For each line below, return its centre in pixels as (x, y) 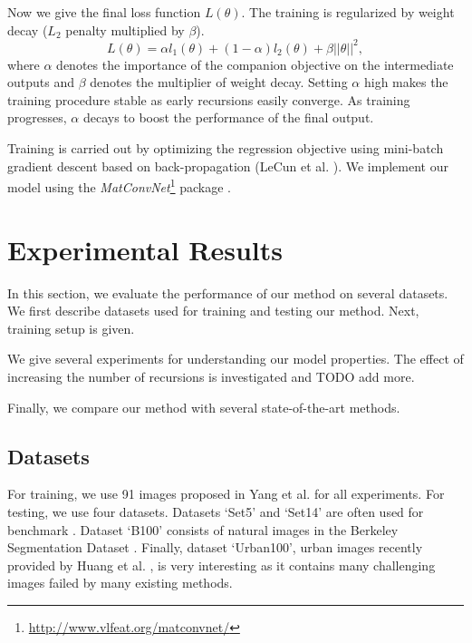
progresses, (37, 117)
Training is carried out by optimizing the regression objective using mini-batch (226, 148)
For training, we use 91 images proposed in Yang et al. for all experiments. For (226, 494)
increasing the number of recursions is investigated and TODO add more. (211, 376)
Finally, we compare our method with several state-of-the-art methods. (204, 407)
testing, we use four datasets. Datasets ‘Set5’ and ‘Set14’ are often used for (216, 511)
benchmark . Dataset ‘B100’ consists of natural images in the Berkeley (203, 529)
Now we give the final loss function (104, 12)
